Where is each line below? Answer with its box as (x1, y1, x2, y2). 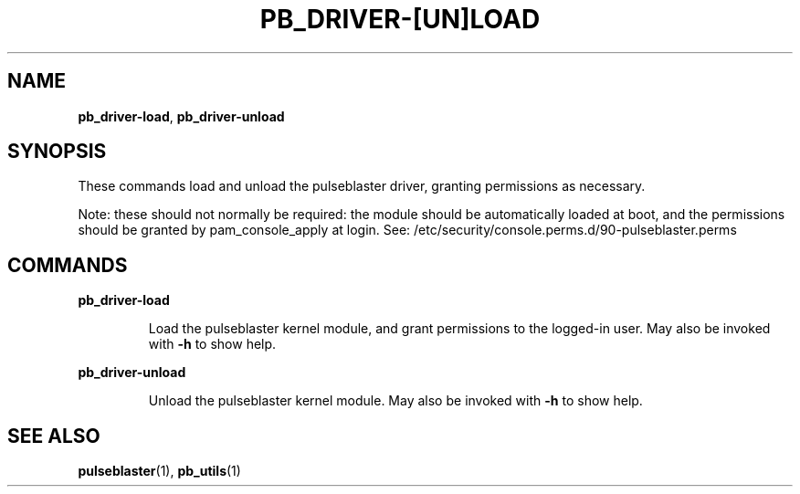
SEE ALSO (7, 424, 100, 447)
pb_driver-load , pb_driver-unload (78, 108, 285, 124)
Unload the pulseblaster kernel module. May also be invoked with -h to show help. (148, 393, 643, 409)
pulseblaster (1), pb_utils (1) (78, 463, 241, 479)
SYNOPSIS (7, 140, 107, 163)
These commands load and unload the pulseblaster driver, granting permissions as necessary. (78, 178, 646, 194)
